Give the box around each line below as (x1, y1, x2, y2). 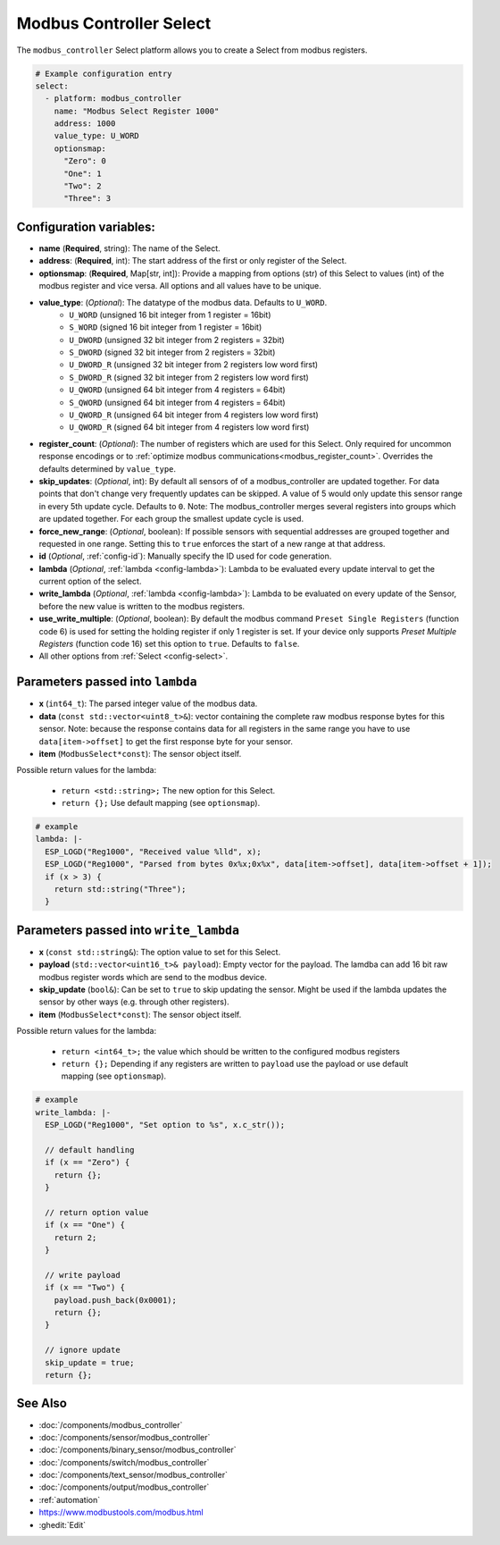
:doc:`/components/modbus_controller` (38, 1419, 183, 1430)
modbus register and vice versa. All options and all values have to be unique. (38, 281, 321, 291)
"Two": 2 (63, 181, 102, 191)
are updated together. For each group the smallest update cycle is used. (38, 514, 304, 525)
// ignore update (45, 1345, 121, 1356)
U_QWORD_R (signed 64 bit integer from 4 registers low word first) (69, 422, 310, 432)
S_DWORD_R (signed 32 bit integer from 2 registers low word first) (69, 372, 310, 382)
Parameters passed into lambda (16, 675, 197, 690)
